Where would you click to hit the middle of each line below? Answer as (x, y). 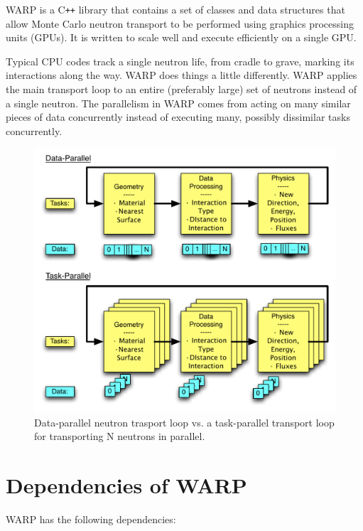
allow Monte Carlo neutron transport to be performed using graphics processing (180, 23)
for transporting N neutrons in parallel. (120, 436)
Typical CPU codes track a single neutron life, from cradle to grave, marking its (180, 61)
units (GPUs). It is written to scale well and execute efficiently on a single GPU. (181, 37)
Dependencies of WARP (126, 485)
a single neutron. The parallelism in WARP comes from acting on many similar (178, 103)
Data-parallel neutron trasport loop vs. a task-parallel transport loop (184, 422)
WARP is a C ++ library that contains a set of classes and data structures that (175, 9)
